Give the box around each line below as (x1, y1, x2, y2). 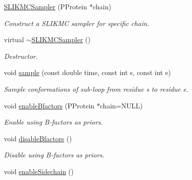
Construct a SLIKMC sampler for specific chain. (4, 18, 149, 28)
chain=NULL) (100, 100, 143, 110)
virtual (4, 34, 24, 45)
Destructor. (4, 51, 38, 61)
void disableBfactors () (4, 133, 72, 143)
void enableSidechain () (4, 166, 74, 176)
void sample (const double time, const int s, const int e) (4, 67, 171, 77)
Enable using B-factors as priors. (4, 117, 103, 127)
